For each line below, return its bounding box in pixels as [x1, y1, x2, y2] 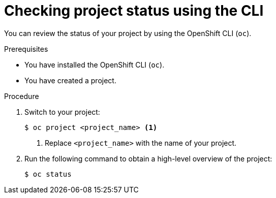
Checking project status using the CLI [4, 2, 264, 19]
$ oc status [24, 170, 72, 178]
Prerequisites [4, 44, 48, 53]
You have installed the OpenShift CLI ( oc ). [24, 60, 165, 69]
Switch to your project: [24, 107, 100, 116]
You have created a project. [24, 76, 116, 85]
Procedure [4, 91, 39, 101]
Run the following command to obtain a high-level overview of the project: [24, 154, 272, 163]
